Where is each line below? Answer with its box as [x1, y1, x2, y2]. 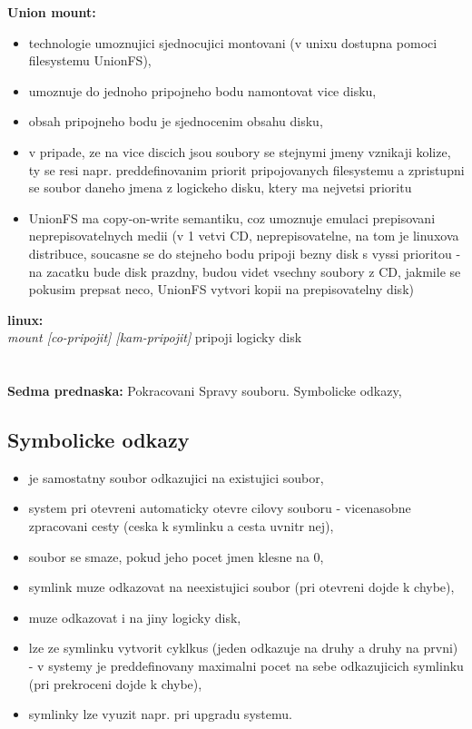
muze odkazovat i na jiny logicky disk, [28, 607, 241, 626]
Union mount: [7, 3, 96, 21]
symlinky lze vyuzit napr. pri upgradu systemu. [28, 704, 292, 724]
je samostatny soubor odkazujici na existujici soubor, [28, 468, 324, 487]
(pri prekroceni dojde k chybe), [28, 674, 202, 693]
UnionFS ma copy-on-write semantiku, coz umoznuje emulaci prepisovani [28, 208, 436, 227]
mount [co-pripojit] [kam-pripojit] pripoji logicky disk [7, 328, 302, 347]
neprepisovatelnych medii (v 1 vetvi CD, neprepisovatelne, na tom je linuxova [28, 226, 459, 245]
